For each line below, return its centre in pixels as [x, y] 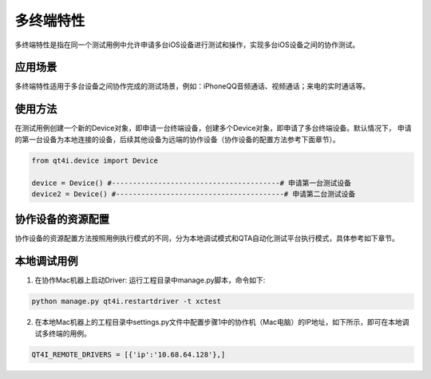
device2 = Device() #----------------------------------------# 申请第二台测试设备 [194, 194]
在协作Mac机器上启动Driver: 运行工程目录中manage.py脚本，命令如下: [150, 280]
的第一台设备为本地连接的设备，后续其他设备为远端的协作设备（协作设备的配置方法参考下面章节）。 [177, 139]
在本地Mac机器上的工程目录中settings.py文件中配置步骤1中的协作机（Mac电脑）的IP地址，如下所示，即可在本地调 [222, 322]
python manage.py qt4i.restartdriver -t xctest [126, 302]
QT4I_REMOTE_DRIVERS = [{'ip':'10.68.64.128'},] [129, 354]
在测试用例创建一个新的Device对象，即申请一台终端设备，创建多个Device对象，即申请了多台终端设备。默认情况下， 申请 [213, 128]
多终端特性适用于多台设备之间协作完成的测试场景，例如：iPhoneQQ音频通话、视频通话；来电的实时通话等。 [192, 86]
